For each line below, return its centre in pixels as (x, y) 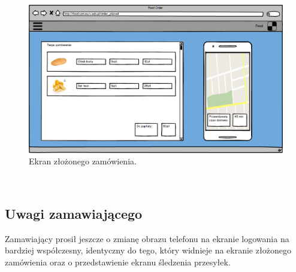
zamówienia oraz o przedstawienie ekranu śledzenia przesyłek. (118, 262)
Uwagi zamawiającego (74, 214)
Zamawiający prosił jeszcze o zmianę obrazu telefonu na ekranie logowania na (147, 238)
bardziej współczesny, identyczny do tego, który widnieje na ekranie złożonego (148, 250)
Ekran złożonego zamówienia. (83, 161)
